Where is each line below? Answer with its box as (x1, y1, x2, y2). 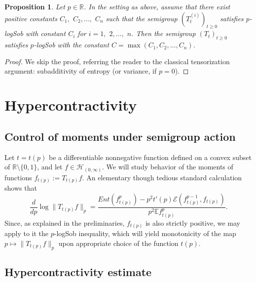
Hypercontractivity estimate (4, 264, 152, 280)
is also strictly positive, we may (145, 217, 240, 228)
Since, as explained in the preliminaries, (4, 217, 125, 228)
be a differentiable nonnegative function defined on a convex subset (49, 152, 252, 162)
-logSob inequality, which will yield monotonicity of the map (54, 228, 236, 239)
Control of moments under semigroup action (4, 128, 236, 144)
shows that (4, 183, 37, 193)
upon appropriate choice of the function (58, 238, 179, 248)
